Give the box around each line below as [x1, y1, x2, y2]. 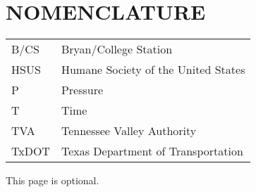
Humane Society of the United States [61, 61, 245, 78]
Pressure [61, 82, 104, 98]
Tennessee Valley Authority [61, 122, 197, 139]
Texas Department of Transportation [61, 143, 243, 160]
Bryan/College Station [61, 41, 173, 58]
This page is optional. [6, 173, 99, 188]
